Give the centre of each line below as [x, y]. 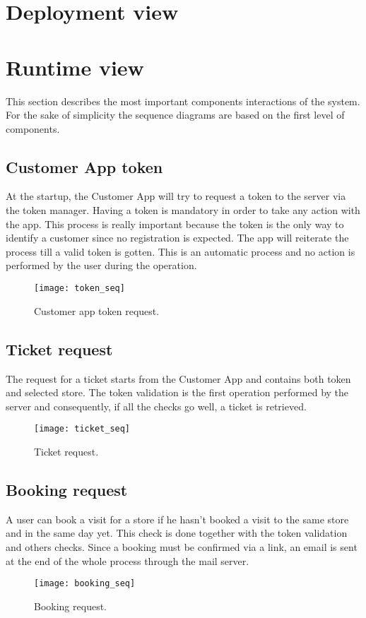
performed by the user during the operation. [101, 265]
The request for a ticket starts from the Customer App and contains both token [178, 378]
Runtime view [75, 67]
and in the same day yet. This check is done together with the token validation [177, 533]
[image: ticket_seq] [82, 429]
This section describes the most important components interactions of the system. [183, 101]
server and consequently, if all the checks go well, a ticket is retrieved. [156, 406]
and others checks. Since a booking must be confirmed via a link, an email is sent [182, 546]
